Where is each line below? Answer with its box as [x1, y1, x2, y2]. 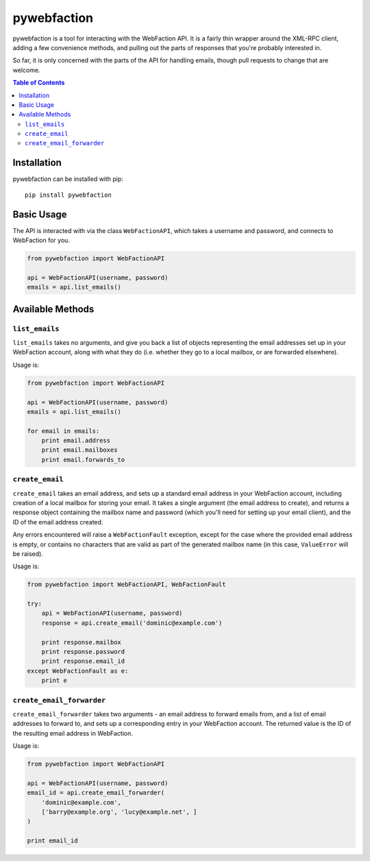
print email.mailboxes [41, 446, 118, 454]
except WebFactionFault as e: [27, 667, 129, 675]
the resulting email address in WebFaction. [12, 729, 133, 737]
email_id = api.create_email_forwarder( [27, 789, 164, 797]
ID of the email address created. [12, 518, 103, 526]
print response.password [41, 648, 125, 656]
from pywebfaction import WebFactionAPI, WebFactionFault [27, 581, 226, 589]
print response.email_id [41, 657, 125, 665]
